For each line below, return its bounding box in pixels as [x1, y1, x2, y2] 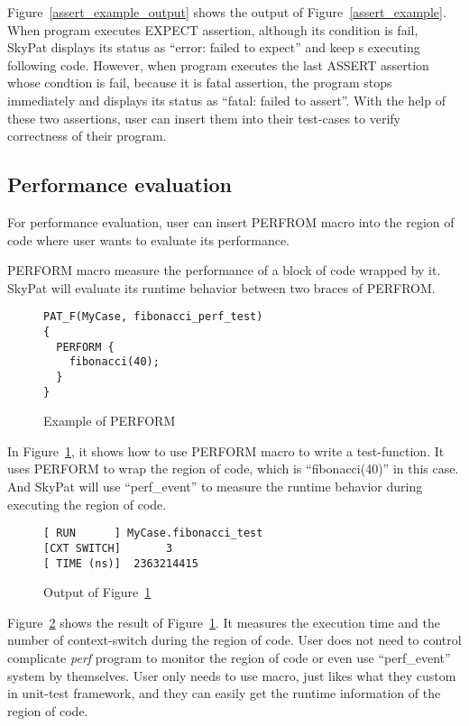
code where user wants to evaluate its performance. [7, 230, 290, 249]
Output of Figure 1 [43, 583, 152, 602]
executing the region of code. [7, 494, 167, 513]
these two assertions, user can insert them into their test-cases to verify [7, 108, 400, 127]
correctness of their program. [7, 126, 167, 145]
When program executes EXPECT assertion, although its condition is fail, [7, 20, 418, 39]
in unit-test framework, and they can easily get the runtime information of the [7, 684, 441, 703]
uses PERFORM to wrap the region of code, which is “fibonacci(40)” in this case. [7, 459, 459, 478]
